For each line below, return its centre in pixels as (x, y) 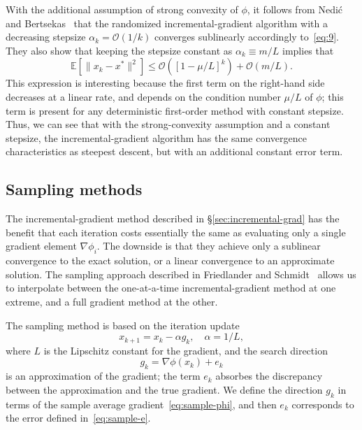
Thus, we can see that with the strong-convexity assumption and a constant (168, 124)
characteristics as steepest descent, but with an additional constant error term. (174, 151)
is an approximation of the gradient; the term (103, 376)
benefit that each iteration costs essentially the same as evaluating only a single (176, 232)
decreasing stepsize (46, 37)
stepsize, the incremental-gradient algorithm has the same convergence (156, 137)
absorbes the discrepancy (269, 376)
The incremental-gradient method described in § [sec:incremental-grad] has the (173, 218)
